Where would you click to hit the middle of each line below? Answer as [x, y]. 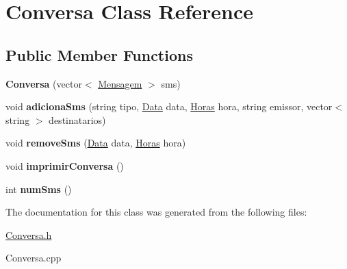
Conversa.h [29, 234]
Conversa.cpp [34, 258]
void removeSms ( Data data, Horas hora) [96, 143]
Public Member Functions [99, 54]
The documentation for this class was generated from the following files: [156, 212]
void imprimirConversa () [65, 165]
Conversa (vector [44, 83]
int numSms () [39, 189]
